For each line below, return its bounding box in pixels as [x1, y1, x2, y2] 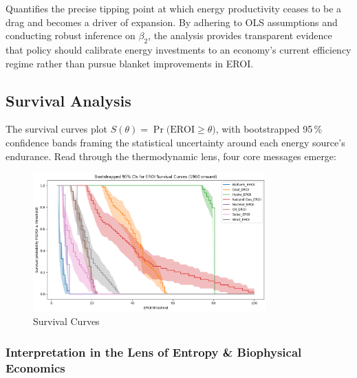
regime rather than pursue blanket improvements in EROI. [6, 56, 254, 70]
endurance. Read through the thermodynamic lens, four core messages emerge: [6, 148, 336, 163]
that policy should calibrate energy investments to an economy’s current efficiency [6, 42, 351, 56]
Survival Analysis [6, 89, 131, 111]
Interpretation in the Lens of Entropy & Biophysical [6, 343, 302, 360]
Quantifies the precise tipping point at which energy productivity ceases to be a [6, 1, 342, 15]
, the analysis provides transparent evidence [148, 28, 332, 43]
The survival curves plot [6, 122, 108, 136]
